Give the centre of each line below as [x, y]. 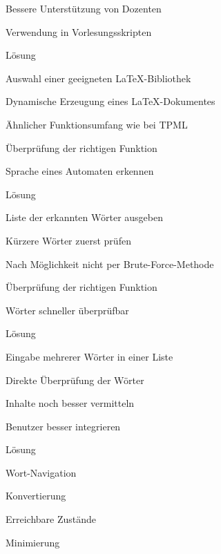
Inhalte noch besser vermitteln [70, 403]
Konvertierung [36, 496]
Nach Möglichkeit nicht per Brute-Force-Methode [110, 264]
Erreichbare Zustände [51, 519]
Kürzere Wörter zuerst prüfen [68, 240]
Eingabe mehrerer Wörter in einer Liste [89, 356]
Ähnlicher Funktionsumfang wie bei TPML [97, 124]
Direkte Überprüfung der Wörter [75, 380]
